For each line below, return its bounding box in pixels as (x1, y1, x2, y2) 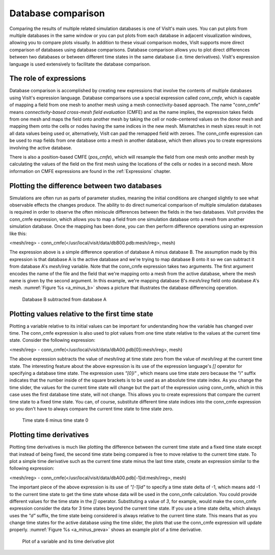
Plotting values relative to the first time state (9, 309, 154, 318)
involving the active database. (9, 144, 72, 151)
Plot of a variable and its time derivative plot (22, 538, 115, 544)
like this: (9, 230, 27, 237)
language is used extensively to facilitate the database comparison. (9, 61, 151, 67)
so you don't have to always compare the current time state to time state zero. (9, 405, 174, 412)
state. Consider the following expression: (9, 337, 95, 343)
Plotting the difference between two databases (9, 181, 162, 190)
